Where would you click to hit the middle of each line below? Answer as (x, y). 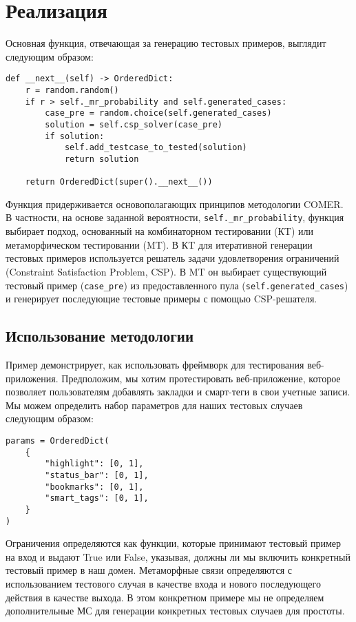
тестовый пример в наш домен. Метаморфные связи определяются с (149, 570)
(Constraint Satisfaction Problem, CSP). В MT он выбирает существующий (166, 271)
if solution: (75, 136)
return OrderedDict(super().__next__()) (119, 182)
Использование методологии (100, 336)
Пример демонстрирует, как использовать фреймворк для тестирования (155, 364)
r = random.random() (72, 90)
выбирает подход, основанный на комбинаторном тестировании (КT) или (159, 231)
